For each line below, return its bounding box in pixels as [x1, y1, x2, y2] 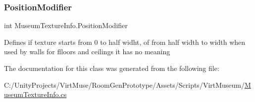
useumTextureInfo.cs [4, 89, 67, 100]
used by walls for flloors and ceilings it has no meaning [4, 46, 170, 57]
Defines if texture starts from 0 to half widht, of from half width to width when [4, 36, 246, 47]
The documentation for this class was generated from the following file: [4, 63, 219, 73]
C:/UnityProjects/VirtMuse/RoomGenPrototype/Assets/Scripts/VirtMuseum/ [4, 79, 245, 90]
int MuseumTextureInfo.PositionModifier [4, 20, 128, 31]
